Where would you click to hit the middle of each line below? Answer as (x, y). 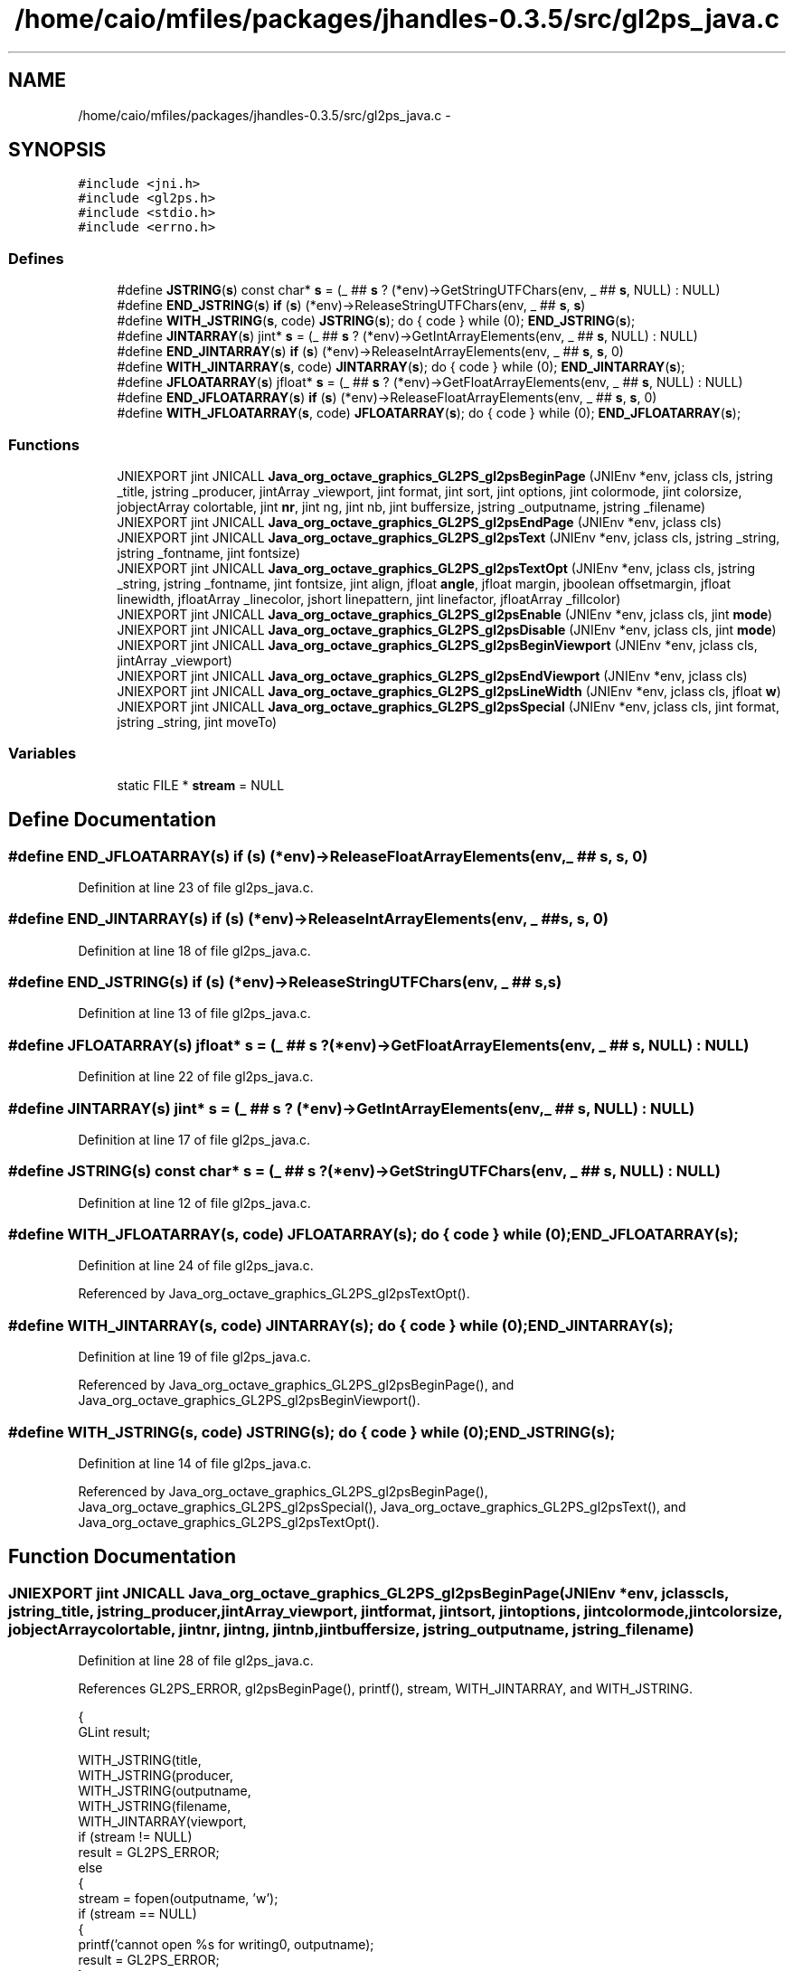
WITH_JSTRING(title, (140, 1760)
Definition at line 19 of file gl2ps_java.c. (194, 1357)
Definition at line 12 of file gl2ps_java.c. (194, 1202)
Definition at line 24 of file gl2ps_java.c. (196, 1266)
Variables (42, 754)
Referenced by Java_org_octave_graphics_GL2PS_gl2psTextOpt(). (274, 1294)
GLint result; (114, 1732)
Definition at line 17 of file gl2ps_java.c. (194, 1139)
